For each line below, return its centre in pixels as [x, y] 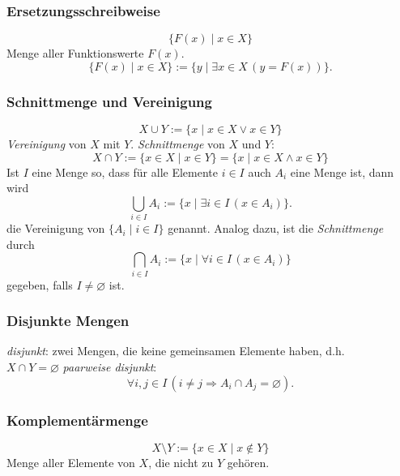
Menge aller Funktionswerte [75, 53]
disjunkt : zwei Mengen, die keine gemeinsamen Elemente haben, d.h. [176, 351]
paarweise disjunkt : [110, 367]
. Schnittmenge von [178, 144]
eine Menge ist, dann [342, 172]
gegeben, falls [40, 284]
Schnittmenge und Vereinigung [109, 101]
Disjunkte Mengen [68, 321]
